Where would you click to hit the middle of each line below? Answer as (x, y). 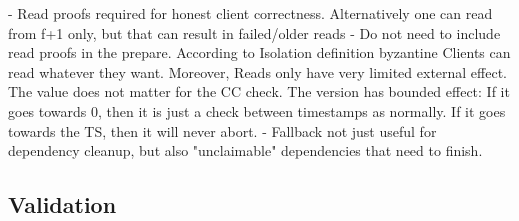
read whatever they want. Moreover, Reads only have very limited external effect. (258, 71)
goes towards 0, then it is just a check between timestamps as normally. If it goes (257, 110)
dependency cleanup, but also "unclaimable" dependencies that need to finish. (245, 150)
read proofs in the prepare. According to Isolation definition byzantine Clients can (259, 52)
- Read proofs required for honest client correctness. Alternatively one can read (250, 13)
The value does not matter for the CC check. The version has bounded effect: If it (259, 91)
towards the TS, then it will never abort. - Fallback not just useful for (222, 130)
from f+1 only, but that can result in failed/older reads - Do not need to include (254, 32)
